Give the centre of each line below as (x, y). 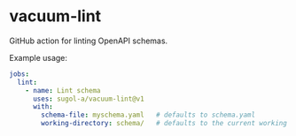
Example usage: (39, 57)
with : (43, 107)
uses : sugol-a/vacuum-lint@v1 (88, 99)
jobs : (19, 74)
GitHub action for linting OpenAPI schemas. (89, 41)
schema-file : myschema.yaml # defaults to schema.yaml (148, 115)
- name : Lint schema (63, 90)
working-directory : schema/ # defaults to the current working (164, 124)
